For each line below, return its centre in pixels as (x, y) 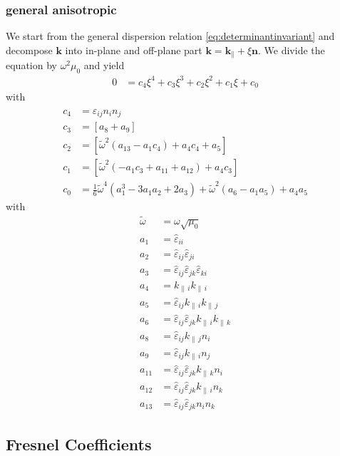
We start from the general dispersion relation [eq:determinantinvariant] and (170, 36)
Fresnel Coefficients (79, 444)
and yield (104, 65)
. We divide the (292, 50)
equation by (31, 65)
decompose (29, 50)
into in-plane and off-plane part (134, 50)
